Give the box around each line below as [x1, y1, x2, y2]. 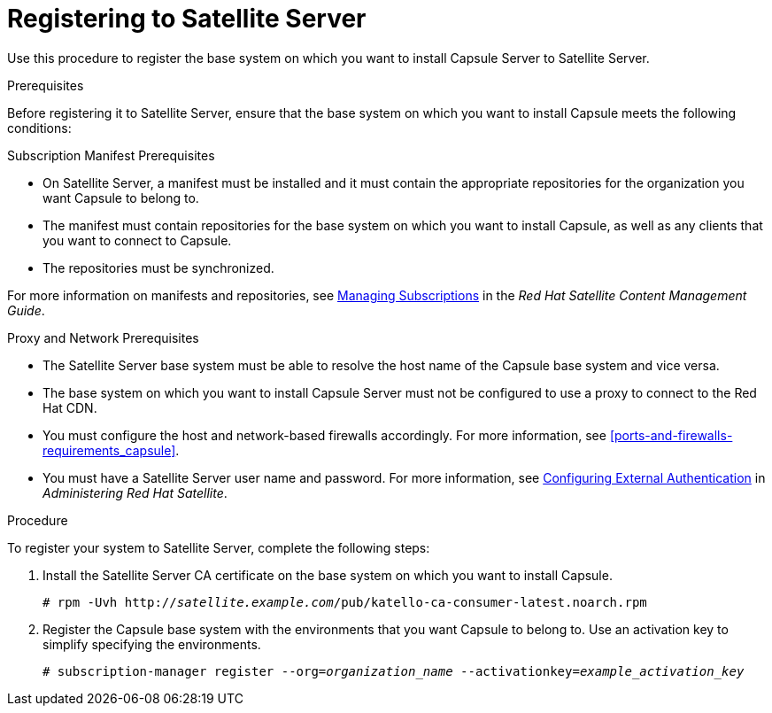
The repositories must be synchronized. [42, 260, 274, 275]
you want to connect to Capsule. [42, 232, 232, 248]
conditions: [7, 120, 72, 136]
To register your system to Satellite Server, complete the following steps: [7, 539, 430, 555]
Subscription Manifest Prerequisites [7, 147, 215, 163]
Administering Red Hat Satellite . [42, 484, 228, 500]
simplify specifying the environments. [42, 636, 261, 652]
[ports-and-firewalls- [609, 427, 733, 443]
